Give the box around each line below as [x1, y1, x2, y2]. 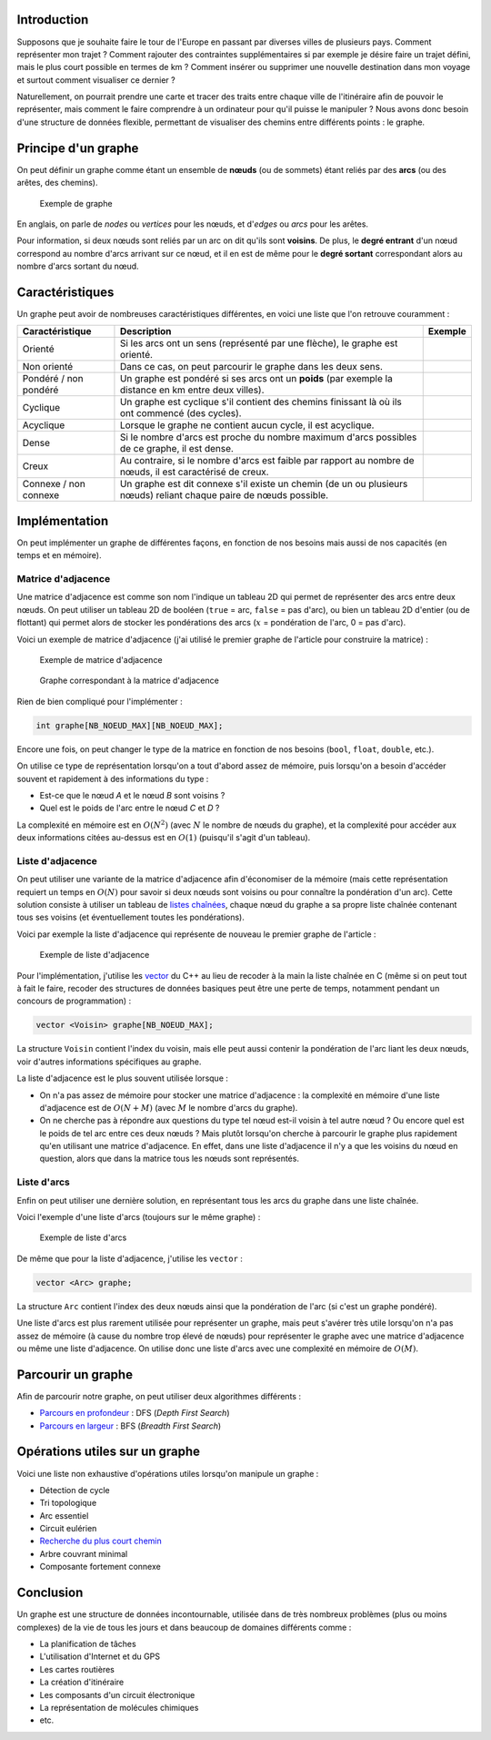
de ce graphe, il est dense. [119, 443, 234, 455]
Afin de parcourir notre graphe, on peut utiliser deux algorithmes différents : [16, 1390, 302, 1401]
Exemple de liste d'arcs [39, 1232, 127, 1243]
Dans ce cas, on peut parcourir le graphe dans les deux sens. [119, 361, 384, 373]
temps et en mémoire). [16, 550, 102, 561]
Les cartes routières [39, 1664, 115, 1674]
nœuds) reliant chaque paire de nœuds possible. [119, 489, 329, 502]
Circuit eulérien [39, 1523, 97, 1534]
